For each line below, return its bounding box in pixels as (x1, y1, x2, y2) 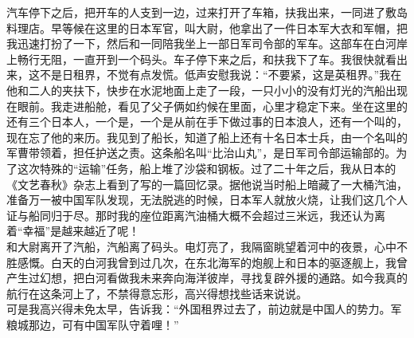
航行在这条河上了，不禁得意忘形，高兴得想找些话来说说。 (6, 285, 307, 301)
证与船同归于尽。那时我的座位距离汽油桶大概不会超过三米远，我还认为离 (6, 206, 385, 223)
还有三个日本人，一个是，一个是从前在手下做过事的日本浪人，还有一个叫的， (6, 113, 408, 130)
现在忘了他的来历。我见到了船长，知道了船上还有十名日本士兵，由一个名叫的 (6, 128, 408, 145)
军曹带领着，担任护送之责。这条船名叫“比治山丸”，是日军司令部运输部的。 (6, 144, 396, 161)
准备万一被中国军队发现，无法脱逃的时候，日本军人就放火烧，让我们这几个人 (6, 191, 408, 208)
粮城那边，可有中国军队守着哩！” (6, 316, 179, 332)
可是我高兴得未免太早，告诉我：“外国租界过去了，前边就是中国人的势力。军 (6, 301, 402, 317)
